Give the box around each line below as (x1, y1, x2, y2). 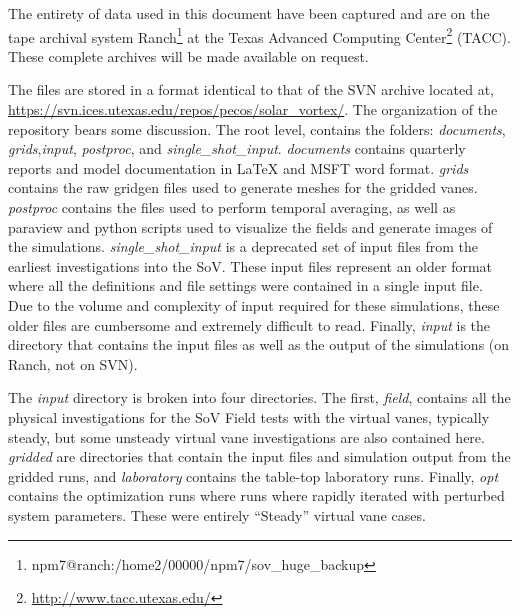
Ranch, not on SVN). (8, 353, 138, 374)
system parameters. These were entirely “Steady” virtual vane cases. (8, 504, 426, 525)
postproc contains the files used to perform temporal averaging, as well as (8, 197, 456, 217)
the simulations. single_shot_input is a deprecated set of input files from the (8, 236, 478, 257)
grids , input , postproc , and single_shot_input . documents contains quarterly (8, 138, 466, 159)
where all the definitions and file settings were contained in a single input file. (8, 275, 483, 296)
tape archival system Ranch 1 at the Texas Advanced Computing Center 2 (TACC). (8, 23, 511, 47)
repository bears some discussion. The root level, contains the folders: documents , (8, 118, 506, 139)
